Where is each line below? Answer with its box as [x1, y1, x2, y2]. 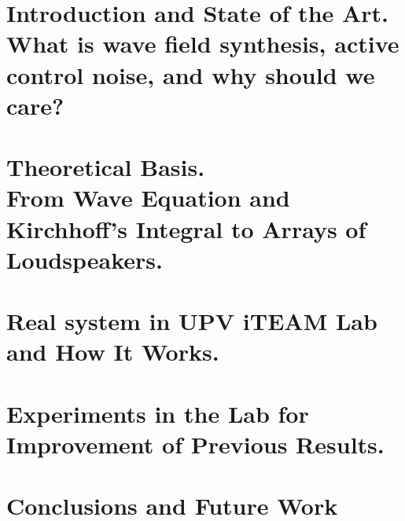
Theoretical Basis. [6, 151, 205, 183]
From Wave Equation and [6, 182, 290, 214]
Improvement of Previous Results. [6, 427, 385, 460]
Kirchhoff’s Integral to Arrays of [6, 212, 366, 244]
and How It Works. [6, 336, 219, 368]
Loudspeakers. [6, 243, 163, 275]
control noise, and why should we [6, 58, 375, 90]
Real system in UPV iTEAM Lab [6, 305, 377, 337]
